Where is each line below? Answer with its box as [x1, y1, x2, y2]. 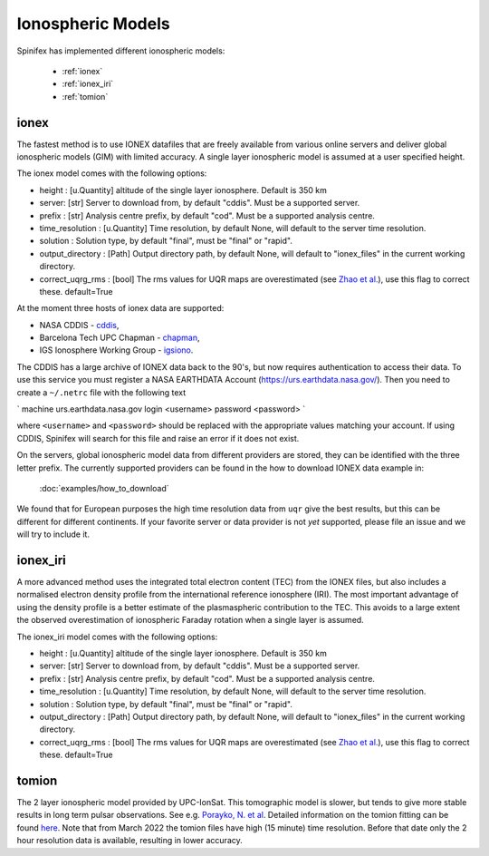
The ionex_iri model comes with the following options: [16, 631, 218, 642]
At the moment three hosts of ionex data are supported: [16, 303, 225, 314]
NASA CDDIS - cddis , [39, 319, 120, 330]
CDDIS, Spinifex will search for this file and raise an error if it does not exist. [16, 433, 300, 443]
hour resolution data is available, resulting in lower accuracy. [16, 835, 244, 846]
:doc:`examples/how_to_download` [39, 483, 169, 493]
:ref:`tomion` [62, 91, 109, 102]
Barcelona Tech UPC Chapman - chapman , [39, 332, 200, 344]
